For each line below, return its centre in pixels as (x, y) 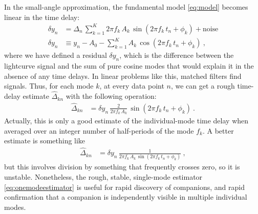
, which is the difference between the (177, 55)
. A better (218, 130)
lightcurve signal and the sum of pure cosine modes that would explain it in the (129, 66)
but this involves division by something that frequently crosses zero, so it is (122, 167)
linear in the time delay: (42, 17)
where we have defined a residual (56, 55)
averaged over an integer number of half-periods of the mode (99, 130)
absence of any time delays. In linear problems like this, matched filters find (123, 76)
